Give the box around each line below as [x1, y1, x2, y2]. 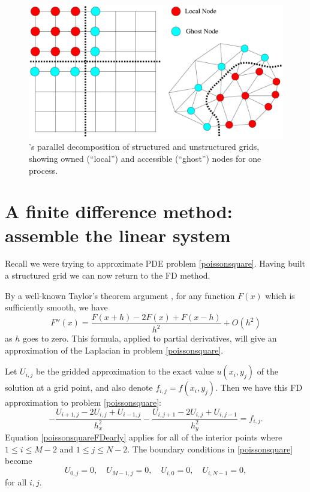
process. [29, 164, 58, 176]
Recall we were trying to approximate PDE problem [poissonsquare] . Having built [5, 257, 305, 270]
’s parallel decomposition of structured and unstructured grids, [29, 140, 260, 153]
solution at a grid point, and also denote [5, 381, 153, 394]
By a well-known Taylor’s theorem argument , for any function [5, 289, 235, 301]
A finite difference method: [5, 199, 233, 224]
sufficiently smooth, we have [5, 301, 108, 313]
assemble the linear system [5, 222, 231, 247]
